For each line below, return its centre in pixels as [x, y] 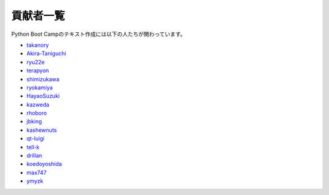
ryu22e [36, 62]
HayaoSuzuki [43, 96]
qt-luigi [36, 139]
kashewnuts [42, 130]
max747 [37, 173]
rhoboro [37, 113]
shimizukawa [43, 79]
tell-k [33, 147]
